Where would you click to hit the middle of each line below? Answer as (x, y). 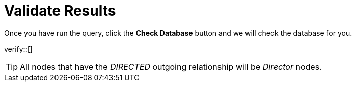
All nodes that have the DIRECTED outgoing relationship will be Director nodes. (171, 67)
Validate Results (60, 11)
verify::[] (18, 49)
